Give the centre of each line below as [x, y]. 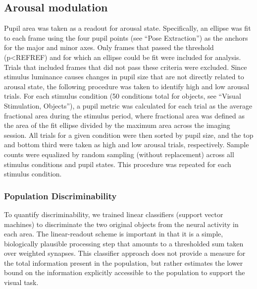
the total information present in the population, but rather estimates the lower [124, 262]
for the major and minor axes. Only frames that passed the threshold [109, 47]
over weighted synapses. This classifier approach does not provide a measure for [125, 253]
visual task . [21, 282]
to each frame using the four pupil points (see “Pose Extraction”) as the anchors [126, 37]
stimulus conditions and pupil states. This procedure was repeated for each [118, 164]
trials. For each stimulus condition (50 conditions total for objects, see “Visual [123, 96]
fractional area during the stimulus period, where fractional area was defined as [124, 115]
